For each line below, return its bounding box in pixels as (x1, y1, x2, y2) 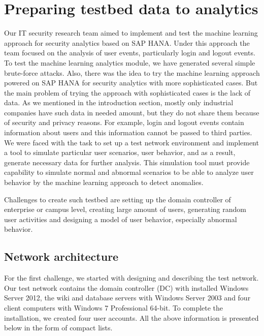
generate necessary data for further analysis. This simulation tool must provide (4, 157, 250, 167)
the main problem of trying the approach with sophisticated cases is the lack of (4, 87, 251, 98)
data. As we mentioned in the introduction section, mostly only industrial (4, 97, 234, 108)
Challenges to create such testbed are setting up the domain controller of (4, 194, 231, 204)
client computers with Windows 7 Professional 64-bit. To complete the (4, 302, 223, 313)
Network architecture (4, 249, 119, 264)
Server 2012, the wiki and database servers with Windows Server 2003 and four (4, 292, 251, 303)
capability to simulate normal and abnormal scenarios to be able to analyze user (4, 167, 254, 177)
